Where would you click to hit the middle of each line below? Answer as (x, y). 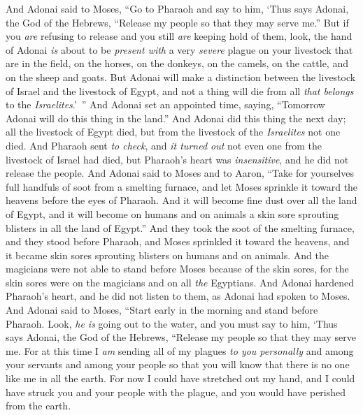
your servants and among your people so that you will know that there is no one (178, 364)
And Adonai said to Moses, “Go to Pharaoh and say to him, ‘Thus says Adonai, (177, 8)
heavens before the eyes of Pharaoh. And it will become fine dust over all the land (181, 200)
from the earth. (38, 406)
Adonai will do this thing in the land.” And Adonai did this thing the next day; (176, 118)
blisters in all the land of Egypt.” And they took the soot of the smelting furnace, (180, 227)
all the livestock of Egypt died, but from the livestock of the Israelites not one (173, 132)
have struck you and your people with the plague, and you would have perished (176, 392)
